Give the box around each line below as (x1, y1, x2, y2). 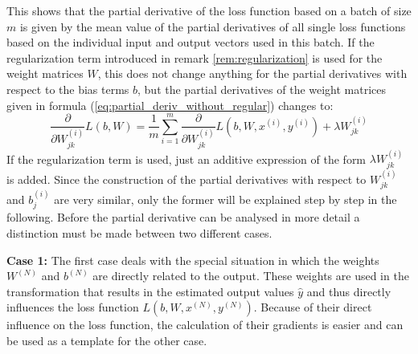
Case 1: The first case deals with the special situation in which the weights (6, 251, 379, 268)
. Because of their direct (253, 299, 372, 315)
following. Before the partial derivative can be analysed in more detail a (6, 209, 360, 226)
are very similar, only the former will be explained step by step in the (54, 190, 397, 207)
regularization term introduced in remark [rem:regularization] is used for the (6, 49, 383, 66)
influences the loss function (6, 299, 139, 315)
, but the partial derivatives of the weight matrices (137, 80, 387, 97)
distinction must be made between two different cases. (6, 224, 273, 241)
